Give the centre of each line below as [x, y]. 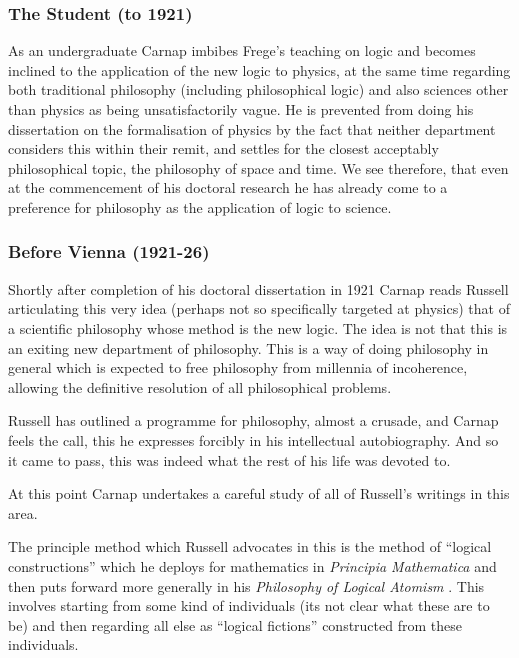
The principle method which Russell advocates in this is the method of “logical [250, 546]
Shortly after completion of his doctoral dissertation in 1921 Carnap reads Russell [258, 288]
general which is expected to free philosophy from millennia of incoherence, [238, 367]
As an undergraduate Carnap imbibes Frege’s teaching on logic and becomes [242, 50]
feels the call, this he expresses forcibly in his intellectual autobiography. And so [253, 439]
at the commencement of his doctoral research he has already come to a [228, 187]
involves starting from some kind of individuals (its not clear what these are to [249, 605]
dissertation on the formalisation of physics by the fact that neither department [252, 128]
